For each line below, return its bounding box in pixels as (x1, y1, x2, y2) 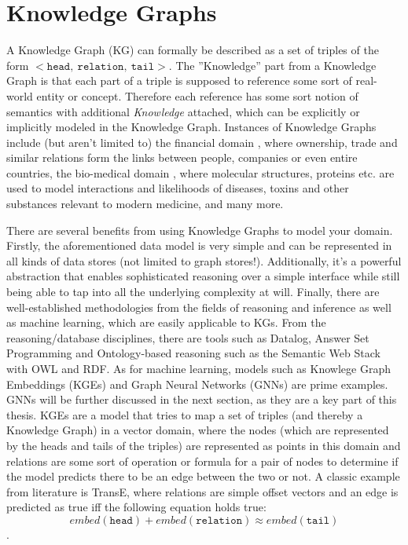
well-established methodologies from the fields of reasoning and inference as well (6, 298, 391, 315)
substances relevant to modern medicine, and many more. (6, 196, 284, 212)
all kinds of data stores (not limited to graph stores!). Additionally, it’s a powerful (6, 252, 402, 269)
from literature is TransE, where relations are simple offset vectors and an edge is (6, 483, 399, 499)
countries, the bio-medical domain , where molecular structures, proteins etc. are (6, 164, 395, 181)
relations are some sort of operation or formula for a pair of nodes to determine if (6, 452, 399, 469)
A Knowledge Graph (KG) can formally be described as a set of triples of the (6, 42, 379, 58)
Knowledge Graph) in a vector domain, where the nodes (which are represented (6, 422, 389, 438)
